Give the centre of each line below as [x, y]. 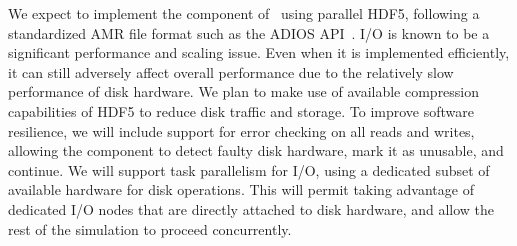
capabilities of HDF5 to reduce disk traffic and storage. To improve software [241, 110]
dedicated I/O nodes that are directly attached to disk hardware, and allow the [251, 208]
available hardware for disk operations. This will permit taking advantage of [241, 189]
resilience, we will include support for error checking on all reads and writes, [241, 130]
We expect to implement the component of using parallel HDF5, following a [244, 13]
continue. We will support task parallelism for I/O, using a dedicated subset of [249, 169]
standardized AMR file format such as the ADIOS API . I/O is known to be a [249, 32]
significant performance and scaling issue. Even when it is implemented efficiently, [259, 52]
